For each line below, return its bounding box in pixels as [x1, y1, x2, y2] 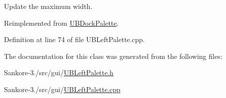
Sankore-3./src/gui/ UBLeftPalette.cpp [4, 84, 120, 94]
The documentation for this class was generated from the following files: [4, 50, 223, 61]
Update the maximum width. [4, 1, 93, 11]
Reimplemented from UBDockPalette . [4, 17, 119, 28]
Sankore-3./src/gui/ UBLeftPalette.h [4, 67, 113, 78]
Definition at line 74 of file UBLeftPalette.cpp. [4, 34, 145, 45]
